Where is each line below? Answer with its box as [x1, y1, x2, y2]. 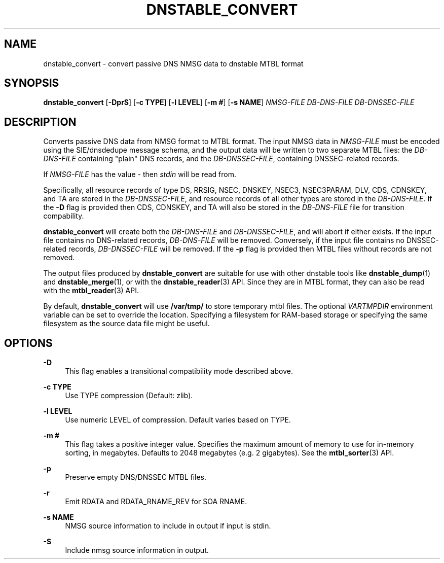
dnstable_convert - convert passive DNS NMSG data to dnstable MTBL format [43, 59, 304, 68]
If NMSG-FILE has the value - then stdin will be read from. [43, 170, 237, 179]
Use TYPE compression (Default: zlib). [65, 391, 193, 400]
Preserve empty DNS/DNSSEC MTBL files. [65, 473, 207, 482]
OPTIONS [4, 336, 53, 349]
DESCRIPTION [4, 115, 77, 128]
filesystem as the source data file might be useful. [43, 319, 210, 328]
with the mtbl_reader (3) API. [43, 286, 139, 295]
